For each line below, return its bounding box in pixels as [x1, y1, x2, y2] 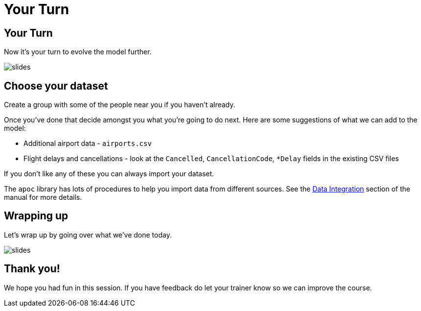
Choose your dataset [4, 79, 108, 92]
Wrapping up [4, 210, 68, 222]
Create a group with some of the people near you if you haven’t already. [4, 100, 236, 109]
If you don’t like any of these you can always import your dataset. [4, 169, 214, 178]
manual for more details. [4, 193, 82, 202]
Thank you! [4, 263, 60, 275]
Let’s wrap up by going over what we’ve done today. [4, 230, 172, 239]
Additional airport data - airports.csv [23, 139, 152, 148]
